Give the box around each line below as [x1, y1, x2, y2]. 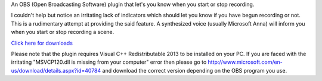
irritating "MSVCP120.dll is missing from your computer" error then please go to [11, 58, 207, 66]
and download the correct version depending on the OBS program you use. [102, 67, 287, 74]
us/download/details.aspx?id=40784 [11, 67, 101, 74]
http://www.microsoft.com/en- [208, 58, 283, 66]
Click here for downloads [11, 39, 73, 46]
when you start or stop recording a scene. [11, 29, 114, 36]
